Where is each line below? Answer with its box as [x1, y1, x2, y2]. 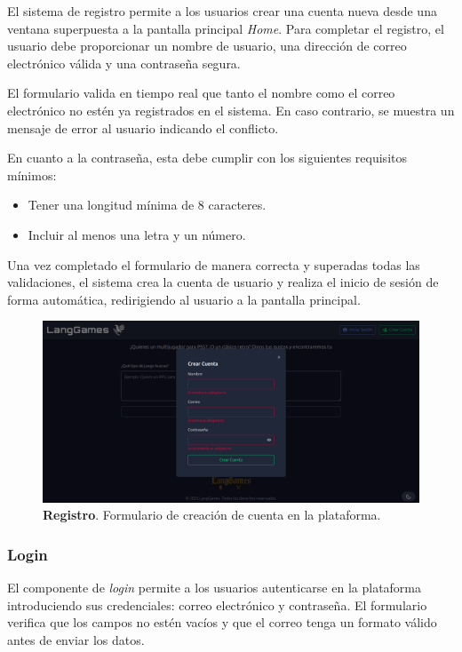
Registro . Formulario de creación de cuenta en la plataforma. [43, 505, 381, 524]
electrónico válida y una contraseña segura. [7, 53, 241, 72]
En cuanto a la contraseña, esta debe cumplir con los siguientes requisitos [7, 148, 407, 167]
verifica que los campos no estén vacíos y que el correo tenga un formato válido [7, 613, 437, 632]
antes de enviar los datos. [7, 631, 145, 649]
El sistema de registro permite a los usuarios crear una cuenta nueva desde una [7, 2, 437, 20]
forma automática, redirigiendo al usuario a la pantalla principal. [7, 290, 361, 308]
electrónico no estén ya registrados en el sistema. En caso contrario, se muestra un [7, 100, 455, 119]
